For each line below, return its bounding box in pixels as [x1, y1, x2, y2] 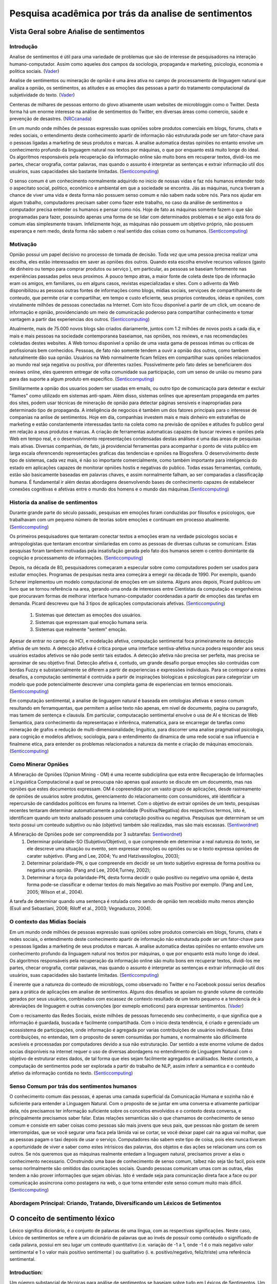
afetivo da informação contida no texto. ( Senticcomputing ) [9, 1070, 133, 1076]
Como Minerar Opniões [9, 761, 69, 768]
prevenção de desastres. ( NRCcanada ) [9, 116, 92, 122]
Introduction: [9, 1269, 43, 1276]
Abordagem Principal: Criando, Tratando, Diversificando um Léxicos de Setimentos [9, 1199, 222, 1206]
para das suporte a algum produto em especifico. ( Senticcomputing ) [9, 376, 154, 382]
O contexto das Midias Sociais [9, 918, 87, 926]
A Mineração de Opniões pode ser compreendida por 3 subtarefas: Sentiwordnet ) [9, 831, 183, 837]
